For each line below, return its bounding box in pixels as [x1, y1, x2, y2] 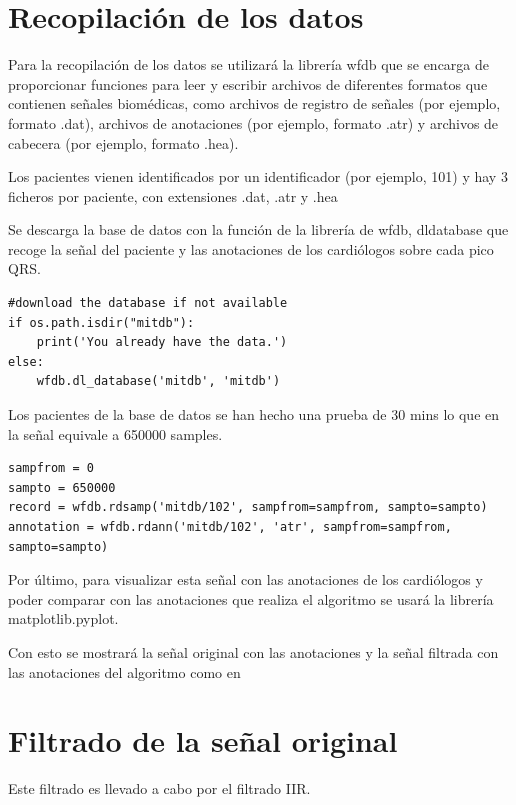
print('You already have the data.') [36, 335, 288, 350]
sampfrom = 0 [8, 461, 94, 476]
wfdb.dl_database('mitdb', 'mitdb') [36, 374, 281, 389]
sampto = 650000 [8, 480, 116, 495]
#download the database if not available [8, 296, 288, 311]
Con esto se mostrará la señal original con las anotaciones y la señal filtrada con [8, 641, 499, 662]
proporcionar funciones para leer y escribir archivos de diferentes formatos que [8, 73, 488, 94]
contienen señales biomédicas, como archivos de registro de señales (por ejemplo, [8, 93, 501, 114]
